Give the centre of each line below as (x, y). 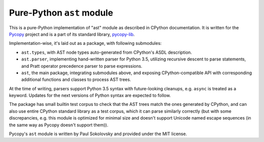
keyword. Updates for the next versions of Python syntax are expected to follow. (90, 96)
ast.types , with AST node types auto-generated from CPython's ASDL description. (107, 52)
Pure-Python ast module (61, 13)
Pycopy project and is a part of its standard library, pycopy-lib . (72, 34)
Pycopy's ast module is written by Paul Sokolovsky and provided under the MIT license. (98, 134)
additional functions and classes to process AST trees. (76, 80)
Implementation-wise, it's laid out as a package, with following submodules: (85, 43)
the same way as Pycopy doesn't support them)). (59, 125)
